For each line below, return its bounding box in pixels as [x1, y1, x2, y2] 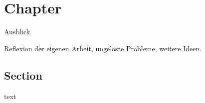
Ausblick [4, 26, 30, 37]
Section [4, 67, 42, 83]
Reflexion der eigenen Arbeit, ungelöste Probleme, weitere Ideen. [4, 43, 202, 53]
